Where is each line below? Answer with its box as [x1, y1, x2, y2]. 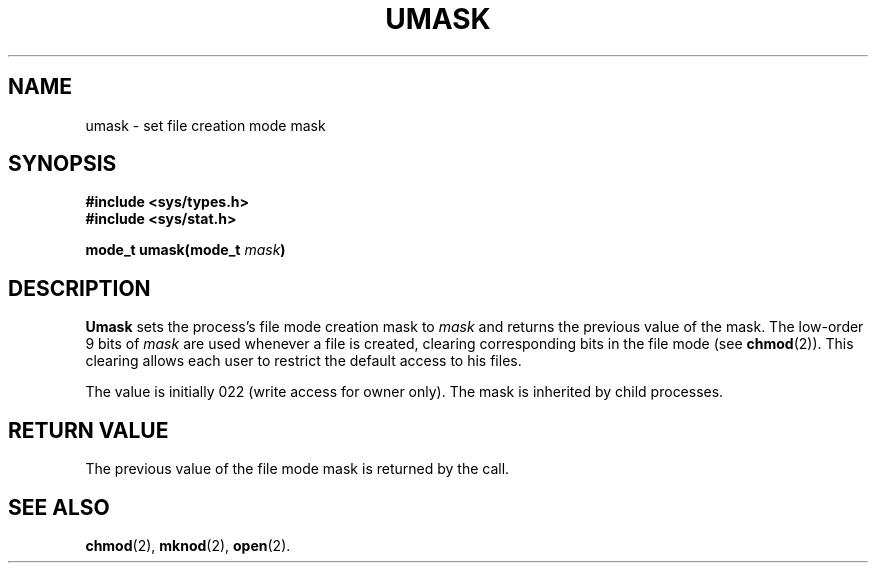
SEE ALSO [8, 494, 110, 520]
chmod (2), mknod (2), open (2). [85, 536, 291, 554]
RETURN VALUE [8, 417, 169, 443]
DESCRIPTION [8, 275, 151, 301]
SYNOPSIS [8, 151, 117, 177]
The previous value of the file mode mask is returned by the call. [85, 460, 510, 478]
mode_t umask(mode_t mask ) [85, 241, 286, 259]
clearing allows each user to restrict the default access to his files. [85, 352, 522, 370]
